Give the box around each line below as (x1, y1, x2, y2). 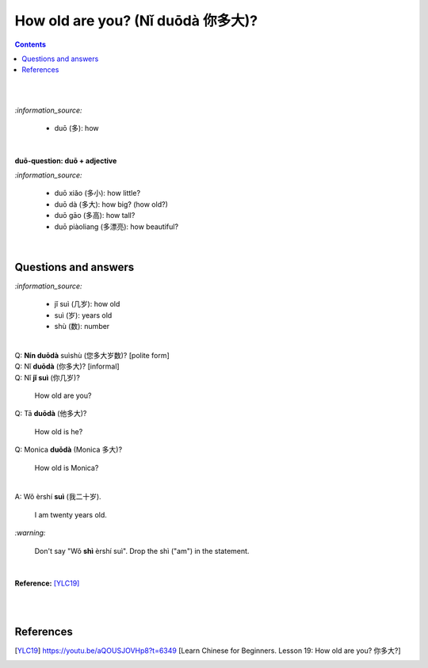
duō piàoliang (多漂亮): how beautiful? (54, 222, 178, 231)
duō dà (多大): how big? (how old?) (54, 199, 168, 209)
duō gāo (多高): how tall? (54, 211, 136, 220)
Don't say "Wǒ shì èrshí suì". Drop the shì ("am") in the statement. (34, 546, 250, 555)
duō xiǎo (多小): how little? (54, 189, 141, 198)
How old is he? (34, 426, 83, 436)
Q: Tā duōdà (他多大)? (14, 409, 87, 418)
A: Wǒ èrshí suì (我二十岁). (14, 492, 102, 502)
